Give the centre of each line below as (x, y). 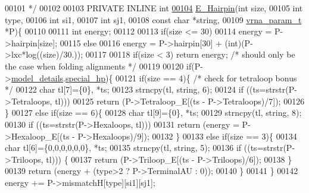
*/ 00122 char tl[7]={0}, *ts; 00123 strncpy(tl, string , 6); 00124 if (124, 89)
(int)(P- (239, 42)
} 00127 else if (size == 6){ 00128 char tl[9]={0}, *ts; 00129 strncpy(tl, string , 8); (153, 113)
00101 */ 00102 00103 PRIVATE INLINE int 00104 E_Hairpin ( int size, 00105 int (154, 8)
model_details (37, 77)
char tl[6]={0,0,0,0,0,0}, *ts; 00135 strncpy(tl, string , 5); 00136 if (123, 148)
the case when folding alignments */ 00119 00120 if (98, 66)
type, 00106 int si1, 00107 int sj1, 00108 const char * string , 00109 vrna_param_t (153, 19)
